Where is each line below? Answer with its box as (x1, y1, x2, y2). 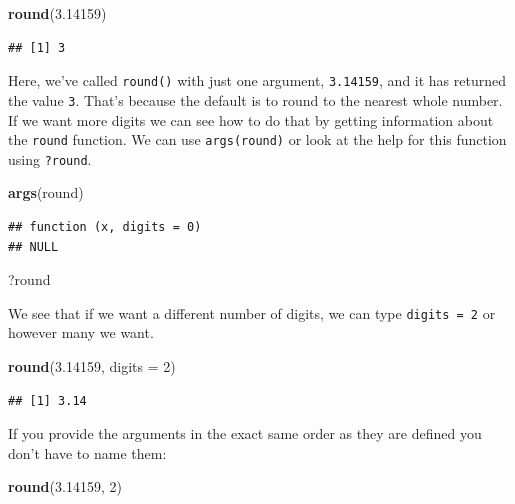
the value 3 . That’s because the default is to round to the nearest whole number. (8, 89, 503, 110)
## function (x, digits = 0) (8, 220, 202, 234)
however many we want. (8, 322, 154, 343)
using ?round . (8, 148, 92, 169)
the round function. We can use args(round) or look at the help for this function (8, 129, 507, 150)
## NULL (8, 239, 59, 254)
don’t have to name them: (8, 442, 167, 463)
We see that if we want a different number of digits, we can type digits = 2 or (8, 302, 496, 323)
